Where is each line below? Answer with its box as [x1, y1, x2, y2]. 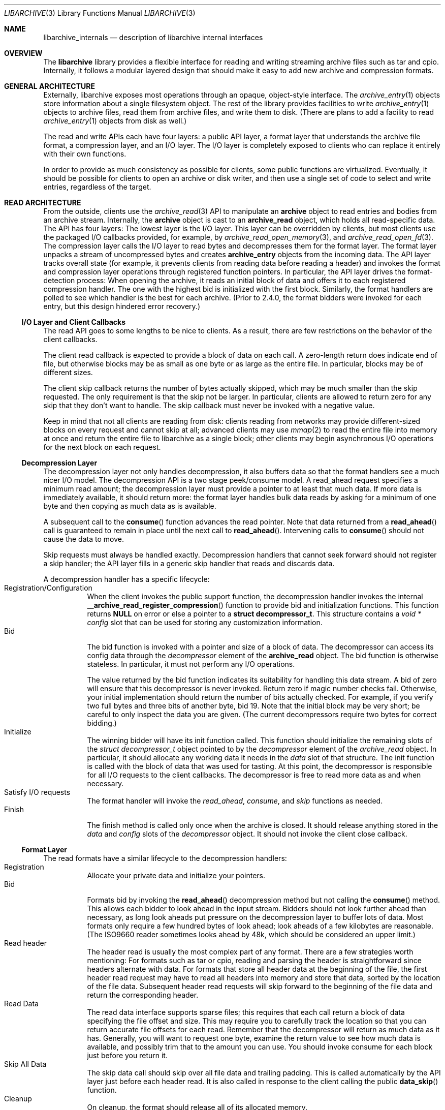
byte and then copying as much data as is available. [43, 502, 216, 510]
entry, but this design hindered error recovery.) [43, 302, 201, 311]
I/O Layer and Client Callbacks [21, 318, 125, 326]
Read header [4, 939, 47, 947]
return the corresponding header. [87, 991, 199, 999]
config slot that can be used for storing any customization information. [87, 618, 323, 627]
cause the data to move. [43, 535, 124, 543]
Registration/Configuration [4, 583, 92, 592]
